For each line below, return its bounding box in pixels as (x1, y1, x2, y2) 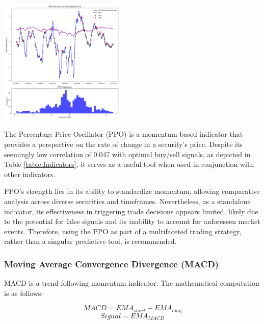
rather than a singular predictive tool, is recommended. (4, 236, 177, 246)
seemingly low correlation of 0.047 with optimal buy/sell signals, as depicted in (4, 148, 251, 159)
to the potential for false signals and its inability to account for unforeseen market (4, 216, 260, 227)
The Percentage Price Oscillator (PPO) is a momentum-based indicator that (4, 129, 243, 139)
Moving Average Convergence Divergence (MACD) (4, 257, 219, 270)
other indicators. (4, 168, 56, 179)
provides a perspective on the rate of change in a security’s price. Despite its (4, 138, 243, 149)
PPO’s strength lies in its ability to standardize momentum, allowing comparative (4, 186, 260, 196)
